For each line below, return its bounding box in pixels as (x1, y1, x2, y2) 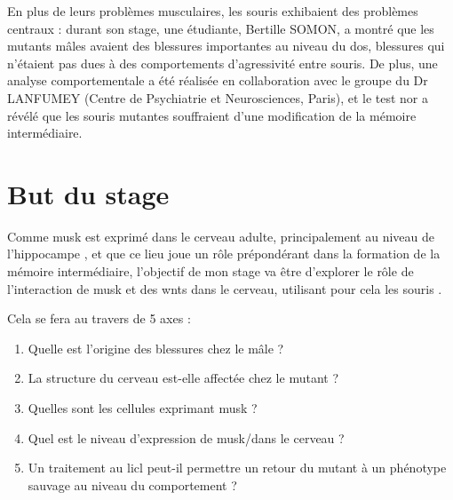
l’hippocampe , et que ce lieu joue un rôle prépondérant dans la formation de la (7, 244, 441, 263)
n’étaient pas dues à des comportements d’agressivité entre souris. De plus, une (7, 53, 438, 72)
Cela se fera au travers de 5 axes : (7, 309, 191, 328)
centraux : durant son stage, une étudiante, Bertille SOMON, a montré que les (7, 19, 434, 37)
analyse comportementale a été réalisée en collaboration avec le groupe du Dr (7, 71, 428, 90)
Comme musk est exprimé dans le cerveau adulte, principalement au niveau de (7, 226, 434, 245)
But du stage (7, 175, 170, 211)
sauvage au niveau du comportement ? (28, 475, 237, 494)
